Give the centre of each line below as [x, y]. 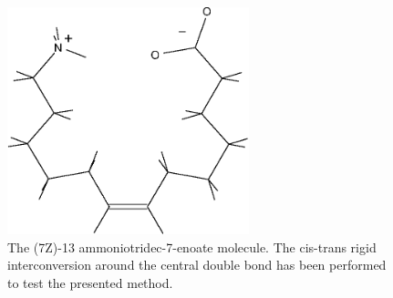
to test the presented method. [90, 282]
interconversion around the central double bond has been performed [197, 265]
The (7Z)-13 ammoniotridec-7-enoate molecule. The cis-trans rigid [192, 247]
